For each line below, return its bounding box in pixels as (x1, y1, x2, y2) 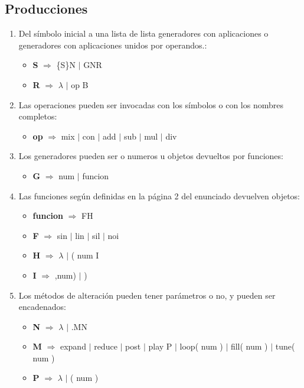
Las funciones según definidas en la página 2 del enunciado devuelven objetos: (18, 189, 300, 202)
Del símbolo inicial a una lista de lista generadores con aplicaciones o (18, 27, 269, 40)
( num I (71, 249, 99, 261)
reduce (94, 340, 117, 353)
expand (60, 340, 86, 353)
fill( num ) (230, 340, 268, 353)
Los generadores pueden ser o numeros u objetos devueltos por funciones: (18, 150, 283, 162)
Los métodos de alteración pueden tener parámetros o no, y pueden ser (18, 289, 276, 301)
